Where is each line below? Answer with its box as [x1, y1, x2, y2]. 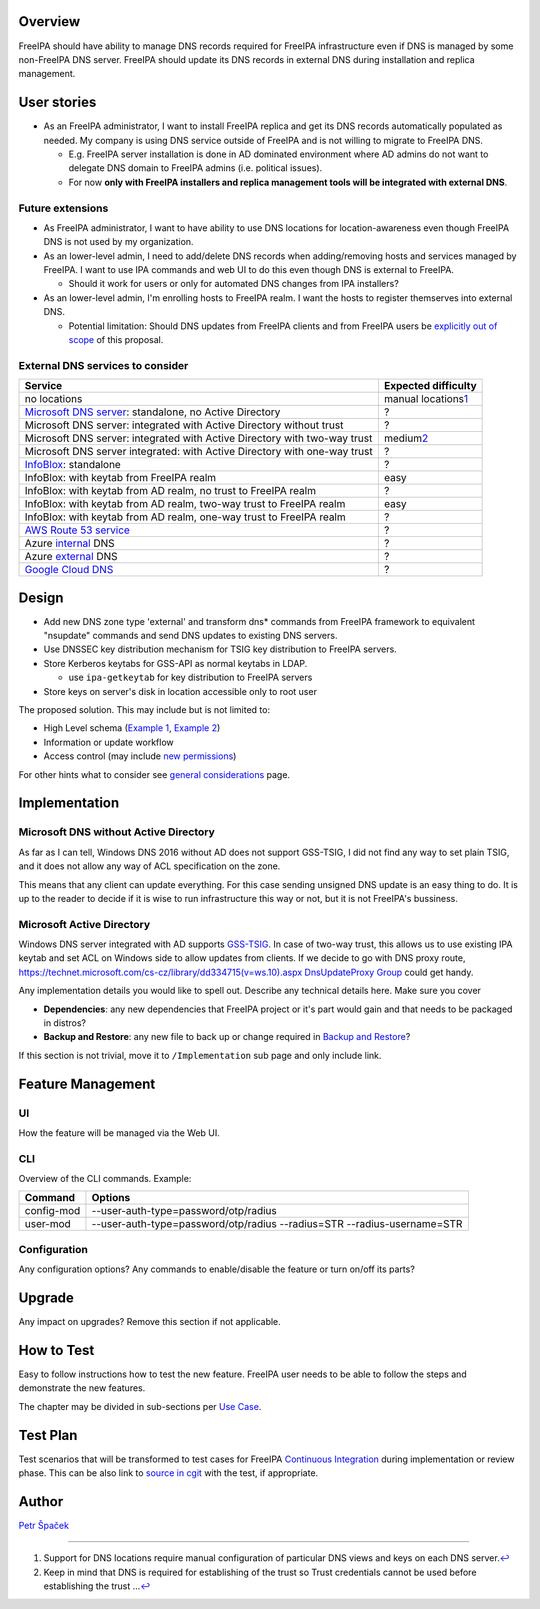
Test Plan [18, 1426, 78, 1444]
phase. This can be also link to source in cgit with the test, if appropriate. [18, 1467, 319, 1479]
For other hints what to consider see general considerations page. [18, 768, 290, 780]
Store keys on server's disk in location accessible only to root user [43, 685, 317, 697]
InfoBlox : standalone [24, 458, 122, 472]
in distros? [43, 1017, 87, 1029]
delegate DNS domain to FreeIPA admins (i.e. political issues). [68, 162, 323, 174]
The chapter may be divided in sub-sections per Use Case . [18, 1400, 262, 1412]
